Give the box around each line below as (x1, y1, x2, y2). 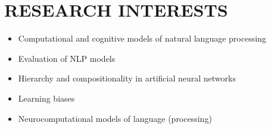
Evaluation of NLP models (18, 52, 116, 64)
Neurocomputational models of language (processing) (18, 112, 212, 124)
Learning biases (18, 92, 75, 104)
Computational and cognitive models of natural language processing (18, 32, 266, 45)
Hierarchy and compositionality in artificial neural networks (18, 72, 236, 84)
